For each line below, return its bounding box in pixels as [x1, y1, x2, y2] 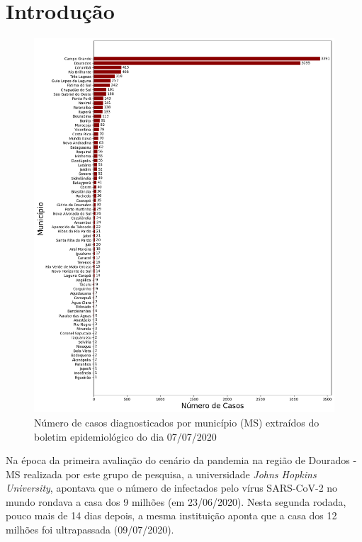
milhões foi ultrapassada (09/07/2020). [6, 522, 174, 537]
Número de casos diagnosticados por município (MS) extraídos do [34, 414, 319, 429]
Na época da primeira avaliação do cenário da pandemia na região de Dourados [6, 453, 350, 468]
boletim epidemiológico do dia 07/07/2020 [34, 429, 217, 444]
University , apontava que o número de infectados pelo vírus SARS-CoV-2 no [6, 480, 338, 495]
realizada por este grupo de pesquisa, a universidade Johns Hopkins [23, 466, 317, 481]
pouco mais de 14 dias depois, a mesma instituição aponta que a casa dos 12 [6, 508, 337, 523]
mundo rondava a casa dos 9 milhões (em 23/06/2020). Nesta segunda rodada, [6, 494, 346, 509]
